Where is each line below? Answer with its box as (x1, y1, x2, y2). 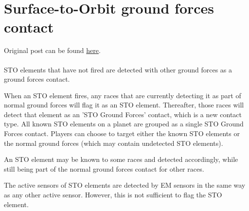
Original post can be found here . (4, 45, 101, 55)
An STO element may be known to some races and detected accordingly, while (4, 154, 238, 164)
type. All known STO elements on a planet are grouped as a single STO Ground (4, 119, 244, 129)
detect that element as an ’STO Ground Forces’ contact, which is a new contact (4, 109, 242, 119)
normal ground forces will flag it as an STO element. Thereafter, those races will (4, 100, 244, 110)
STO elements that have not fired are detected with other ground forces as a (4, 64, 232, 74)
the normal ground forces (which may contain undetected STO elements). (4, 138, 223, 148)
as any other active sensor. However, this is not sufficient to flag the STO (4, 190, 222, 200)
